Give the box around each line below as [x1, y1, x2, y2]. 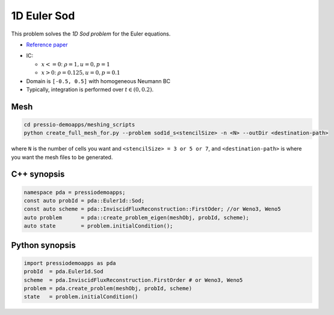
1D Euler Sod [11, 9, 75, 22]
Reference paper [26, 41, 69, 48]
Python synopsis [11, 240, 76, 250]
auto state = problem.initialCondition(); [23, 223, 173, 229]
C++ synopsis [11, 169, 65, 179]
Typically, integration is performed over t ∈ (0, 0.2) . [26, 86, 154, 93]
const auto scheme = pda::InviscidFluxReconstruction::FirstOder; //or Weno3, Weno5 [23, 205, 281, 213]
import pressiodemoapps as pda [23, 260, 117, 266]
